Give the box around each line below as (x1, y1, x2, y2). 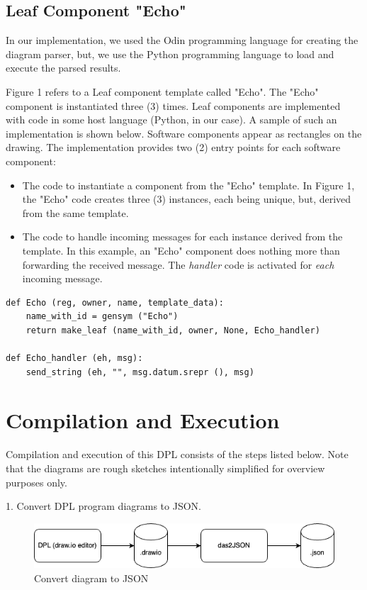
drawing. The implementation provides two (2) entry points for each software (6, 140, 341, 155)
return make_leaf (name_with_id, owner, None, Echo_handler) (26, 325, 320, 335)
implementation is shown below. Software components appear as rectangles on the (6, 126, 362, 140)
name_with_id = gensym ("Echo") (26, 311, 179, 322)
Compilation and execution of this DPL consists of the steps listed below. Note (6, 447, 349, 462)
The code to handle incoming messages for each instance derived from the (22, 229, 343, 244)
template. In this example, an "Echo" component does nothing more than (22, 243, 340, 257)
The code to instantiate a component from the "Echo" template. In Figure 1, (22, 177, 355, 192)
